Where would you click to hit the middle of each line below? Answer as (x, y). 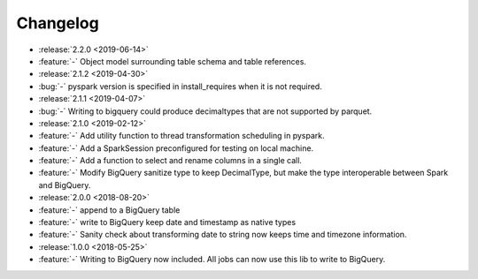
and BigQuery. (65, 185)
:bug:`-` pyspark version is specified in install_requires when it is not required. (180, 86)
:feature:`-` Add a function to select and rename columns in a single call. (170, 161)
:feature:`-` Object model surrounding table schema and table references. (173, 61)
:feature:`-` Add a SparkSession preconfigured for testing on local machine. (176, 148)
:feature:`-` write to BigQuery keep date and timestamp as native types (167, 222)
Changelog (58, 23)
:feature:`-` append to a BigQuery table (109, 210)
